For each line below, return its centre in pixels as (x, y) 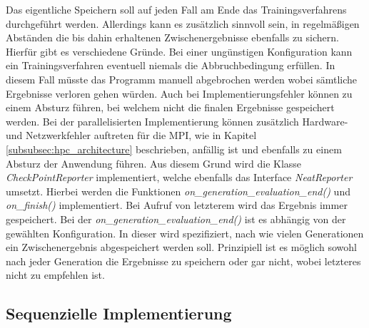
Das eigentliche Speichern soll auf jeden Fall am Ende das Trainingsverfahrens (176, 9)
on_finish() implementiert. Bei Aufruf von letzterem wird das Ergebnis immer (177, 205)
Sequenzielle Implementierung (119, 313)
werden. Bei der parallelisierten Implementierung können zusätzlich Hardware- (177, 121)
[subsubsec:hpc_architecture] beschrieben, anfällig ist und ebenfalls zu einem (174, 149)
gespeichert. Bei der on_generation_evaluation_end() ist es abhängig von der (176, 219)
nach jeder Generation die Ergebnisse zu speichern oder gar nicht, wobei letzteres (183, 261)
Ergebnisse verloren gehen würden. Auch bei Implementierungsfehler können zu (179, 93)
